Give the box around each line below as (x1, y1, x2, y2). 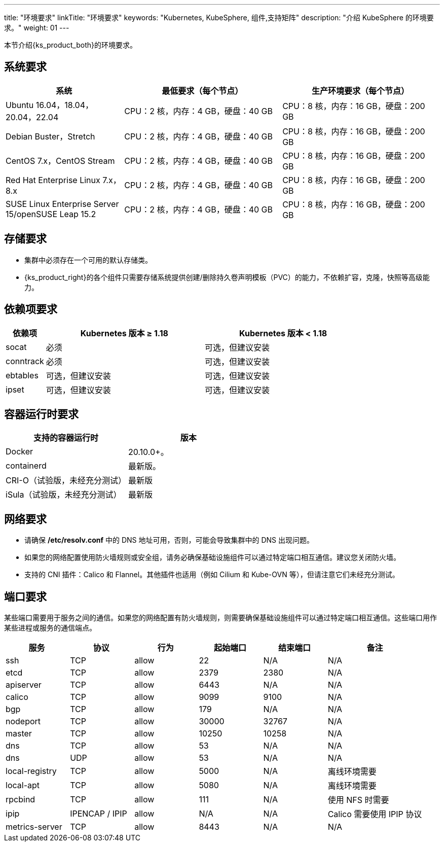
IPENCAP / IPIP (70, 808, 127, 819)
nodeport (6, 716, 41, 727)
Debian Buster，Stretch (6, 131, 95, 142)
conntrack (6, 356, 44, 366)
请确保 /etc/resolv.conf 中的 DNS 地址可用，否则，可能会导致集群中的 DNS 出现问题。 (24, 536, 314, 545)
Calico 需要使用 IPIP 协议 (327, 809, 422, 820)
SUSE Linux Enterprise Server (6, 198, 119, 209)
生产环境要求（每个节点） (312, 85, 410, 96)
